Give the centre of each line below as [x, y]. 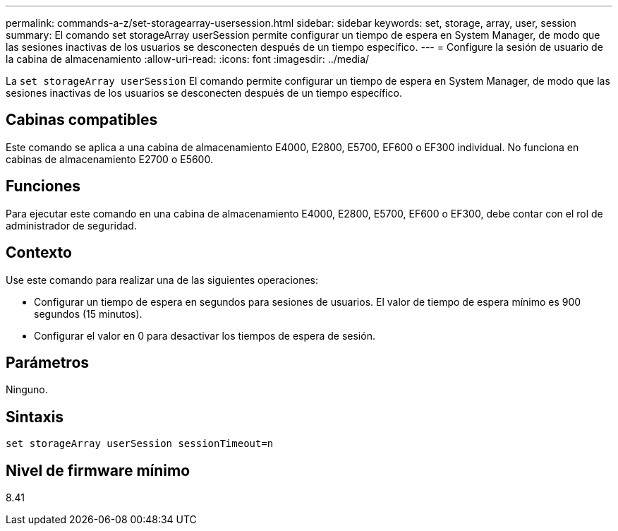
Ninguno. [27, 390]
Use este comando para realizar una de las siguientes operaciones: [162, 280]
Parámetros [48, 362]
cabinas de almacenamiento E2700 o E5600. [109, 159]
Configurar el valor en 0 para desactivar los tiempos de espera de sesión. [205, 335]
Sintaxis [35, 417]
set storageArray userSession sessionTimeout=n [140, 444]
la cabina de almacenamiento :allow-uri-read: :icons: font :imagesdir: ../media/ [188, 59]
